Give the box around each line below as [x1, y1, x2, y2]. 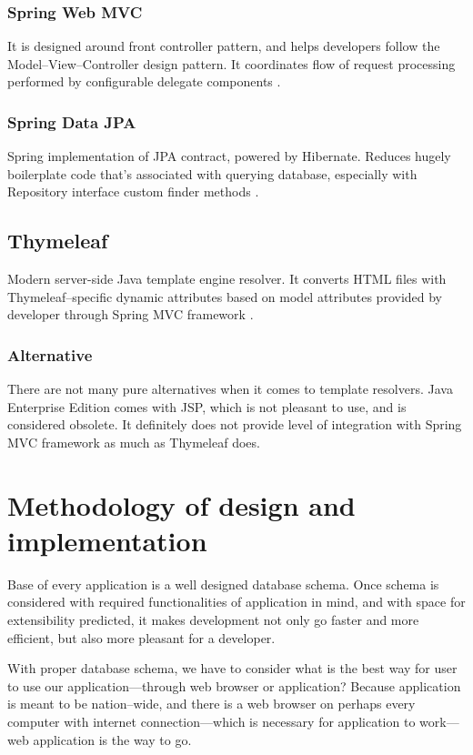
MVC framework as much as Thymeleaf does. [7, 432, 260, 451]
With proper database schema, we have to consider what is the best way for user [7, 659, 458, 678]
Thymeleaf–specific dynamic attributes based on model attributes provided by [7, 287, 443, 306]
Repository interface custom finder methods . [7, 182, 259, 201]
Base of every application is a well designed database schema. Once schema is [7, 574, 439, 593]
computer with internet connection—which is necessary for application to [7, 712, 416, 731]
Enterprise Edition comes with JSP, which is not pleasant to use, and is [7, 397, 407, 416]
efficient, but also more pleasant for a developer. [7, 628, 276, 647]
